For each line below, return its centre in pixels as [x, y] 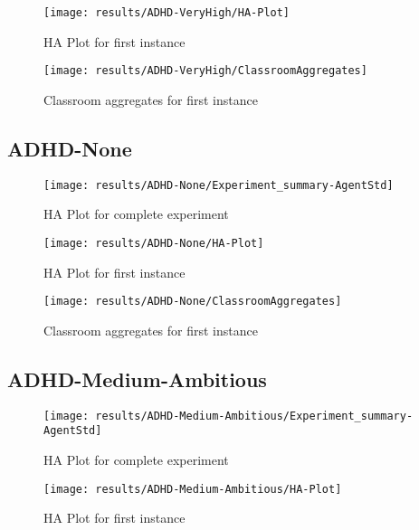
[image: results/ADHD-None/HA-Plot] [154, 243]
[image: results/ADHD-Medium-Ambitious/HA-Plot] [193, 489]
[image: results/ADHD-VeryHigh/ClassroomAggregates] [205, 71]
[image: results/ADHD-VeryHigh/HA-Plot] [167, 13]
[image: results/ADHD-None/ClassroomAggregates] [193, 302]
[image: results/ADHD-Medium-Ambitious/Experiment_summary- [229, 416]
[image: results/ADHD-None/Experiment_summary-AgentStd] [219, 185]
